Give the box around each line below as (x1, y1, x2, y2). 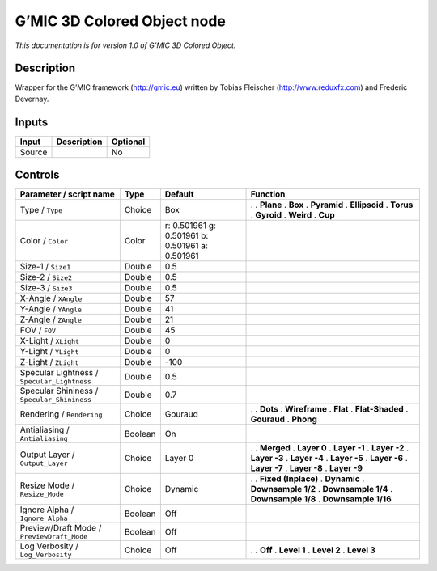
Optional (111, 136, 146, 147)
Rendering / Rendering (19, 408, 103, 420)
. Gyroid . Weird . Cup (250, 209, 335, 221)
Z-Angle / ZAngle (19, 314, 83, 325)
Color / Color (19, 235, 69, 247)
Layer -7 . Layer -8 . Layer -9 (250, 463, 363, 474)
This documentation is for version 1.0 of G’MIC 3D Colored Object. (15, 40, 236, 50)
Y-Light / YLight (19, 346, 79, 357)
